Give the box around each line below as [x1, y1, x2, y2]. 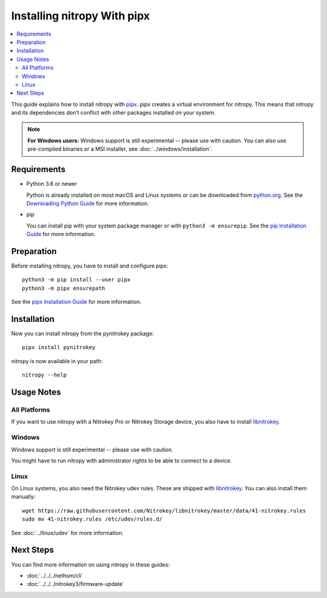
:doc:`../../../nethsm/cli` [26, 572, 84, 579]
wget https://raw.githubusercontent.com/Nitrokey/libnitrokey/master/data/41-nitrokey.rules [22, 507, 306, 514]
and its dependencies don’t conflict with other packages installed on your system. [11, 109, 216, 116]
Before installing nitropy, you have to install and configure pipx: [11, 262, 169, 269]
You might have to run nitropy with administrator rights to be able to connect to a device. [11, 457, 233, 464]
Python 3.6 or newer [26, 180, 78, 188]
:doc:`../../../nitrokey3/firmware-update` [26, 580, 124, 588]
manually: [11, 493, 36, 501]
